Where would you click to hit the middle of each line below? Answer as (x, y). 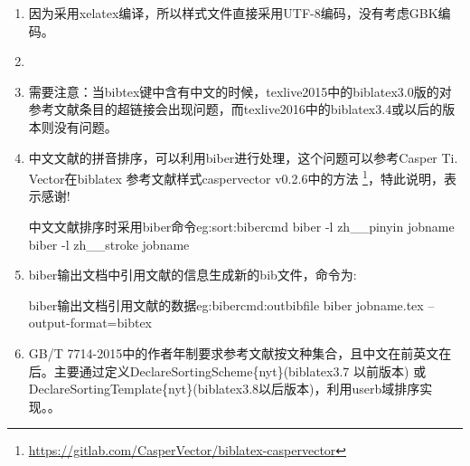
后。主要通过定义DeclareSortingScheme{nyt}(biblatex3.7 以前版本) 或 (227, 371)
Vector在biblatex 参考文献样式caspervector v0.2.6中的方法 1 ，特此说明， (236, 177)
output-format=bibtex (90, 323)
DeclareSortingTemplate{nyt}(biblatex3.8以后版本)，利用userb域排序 (224, 389)
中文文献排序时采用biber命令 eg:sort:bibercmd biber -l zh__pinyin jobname (241, 226)
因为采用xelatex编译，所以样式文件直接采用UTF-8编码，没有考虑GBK (233, 13)
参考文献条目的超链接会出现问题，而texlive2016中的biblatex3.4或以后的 (235, 109)
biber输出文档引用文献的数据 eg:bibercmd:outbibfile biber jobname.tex (226, 304)
